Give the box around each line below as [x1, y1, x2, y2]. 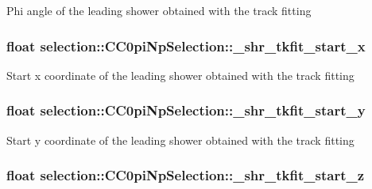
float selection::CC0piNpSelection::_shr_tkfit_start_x [6, 36, 366, 55]
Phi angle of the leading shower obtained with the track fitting [6, 2, 312, 18]
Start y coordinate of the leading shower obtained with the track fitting [6, 131, 355, 148]
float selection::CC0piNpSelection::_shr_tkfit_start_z [6, 165, 365, 185]
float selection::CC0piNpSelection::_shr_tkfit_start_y [6, 100, 366, 120]
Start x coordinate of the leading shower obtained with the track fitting [6, 66, 355, 83]
